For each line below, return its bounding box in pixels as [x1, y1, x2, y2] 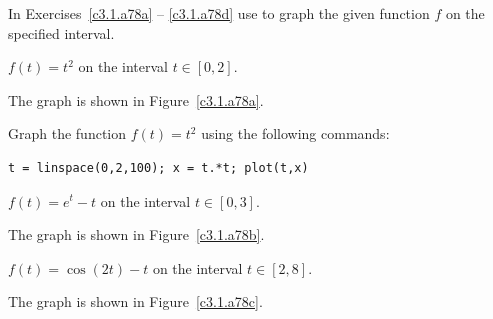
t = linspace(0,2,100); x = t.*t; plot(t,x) [8, 160, 309, 175]
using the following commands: [201, 123, 390, 144]
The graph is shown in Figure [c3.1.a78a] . [8, 89, 264, 110]
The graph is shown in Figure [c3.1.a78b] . [8, 224, 265, 245]
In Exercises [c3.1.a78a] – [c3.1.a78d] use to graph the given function [8, 3, 430, 23]
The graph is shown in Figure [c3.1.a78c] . [8, 291, 263, 312]
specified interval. [8, 22, 115, 43]
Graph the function [8, 123, 127, 144]
